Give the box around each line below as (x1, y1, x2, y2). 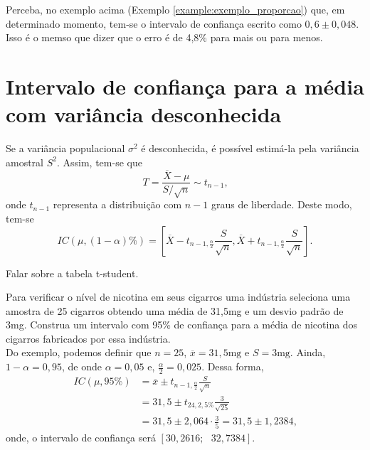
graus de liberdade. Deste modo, (211, 197, 352, 212)
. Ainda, (290, 345, 326, 360)
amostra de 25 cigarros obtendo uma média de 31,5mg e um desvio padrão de (6, 303, 344, 318)
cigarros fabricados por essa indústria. (6, 331, 171, 345)
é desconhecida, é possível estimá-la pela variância (141, 141, 359, 156)
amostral (6, 154, 44, 169)
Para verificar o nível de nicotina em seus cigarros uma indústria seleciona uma (6, 289, 351, 304)
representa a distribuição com (53, 197, 182, 212)
